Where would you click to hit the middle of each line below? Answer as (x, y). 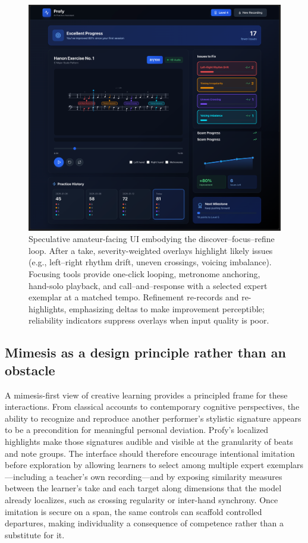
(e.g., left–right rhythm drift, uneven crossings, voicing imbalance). (150, 262)
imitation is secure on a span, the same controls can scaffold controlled (133, 511)
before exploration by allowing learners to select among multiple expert (135, 465)
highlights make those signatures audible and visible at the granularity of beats (149, 441)
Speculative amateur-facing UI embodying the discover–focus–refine (152, 239)
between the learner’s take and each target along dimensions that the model (143, 488)
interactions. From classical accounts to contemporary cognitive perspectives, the (152, 407)
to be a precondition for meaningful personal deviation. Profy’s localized (137, 430)
